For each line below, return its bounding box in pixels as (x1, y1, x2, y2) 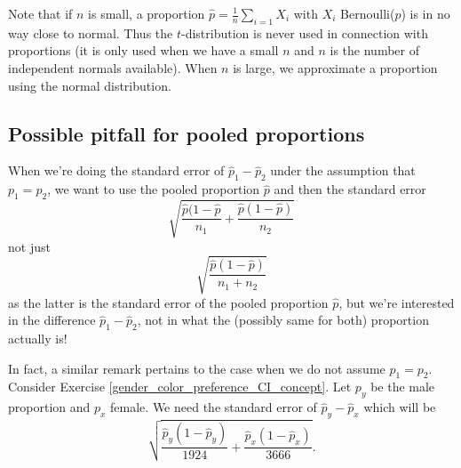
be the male (370, 377, 435, 396)
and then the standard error (274, 180, 426, 198)
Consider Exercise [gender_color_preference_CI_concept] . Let (8, 377, 352, 396)
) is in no (401, 4, 450, 22)
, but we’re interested (338, 293, 455, 311)
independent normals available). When (8, 58, 218, 77)
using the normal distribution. (8, 76, 171, 94)
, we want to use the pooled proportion (47, 180, 260, 198)
